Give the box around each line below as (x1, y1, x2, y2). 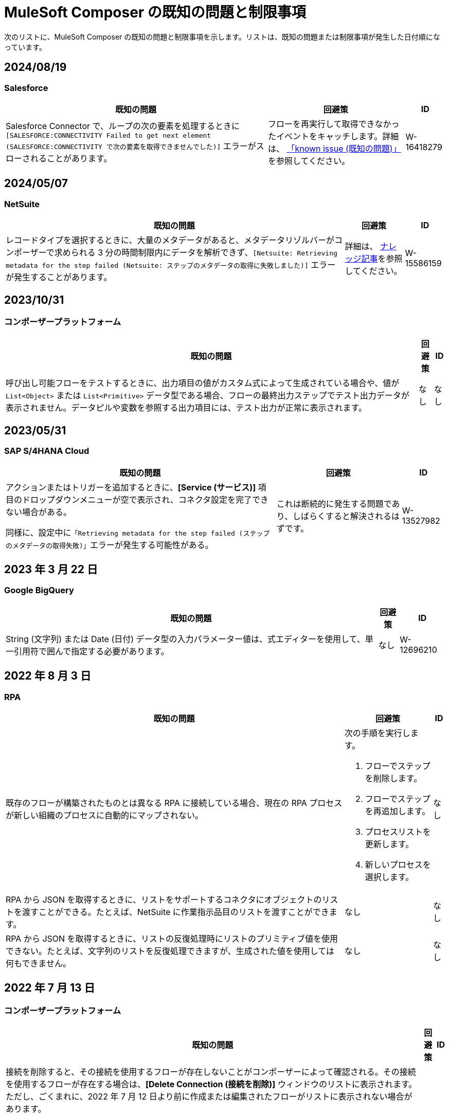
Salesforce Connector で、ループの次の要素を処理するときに (6, 121, 240, 132)
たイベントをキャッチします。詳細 (267, 131, 399, 141)
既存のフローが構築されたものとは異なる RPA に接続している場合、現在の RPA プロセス (6, 798, 343, 809)
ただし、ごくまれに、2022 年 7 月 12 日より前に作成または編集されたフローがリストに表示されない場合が (6, 1091, 412, 1102)
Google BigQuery (4, 585, 74, 596)
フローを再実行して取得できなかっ (267, 118, 400, 129)
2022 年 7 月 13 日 (4, 981, 95, 995)
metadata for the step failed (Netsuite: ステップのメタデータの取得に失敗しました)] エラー (6, 260, 336, 270)
